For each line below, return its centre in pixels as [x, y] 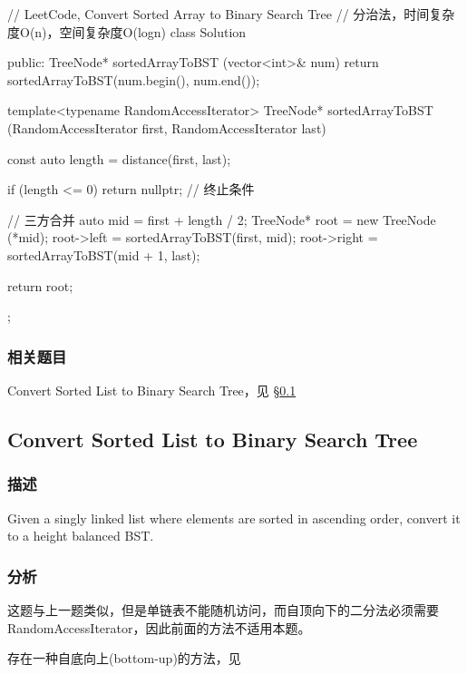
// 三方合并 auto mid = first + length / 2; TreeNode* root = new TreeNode [222, 219]
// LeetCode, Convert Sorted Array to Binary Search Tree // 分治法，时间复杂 [231, 14]
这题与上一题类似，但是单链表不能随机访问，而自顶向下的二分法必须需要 [223, 609]
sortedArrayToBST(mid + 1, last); [104, 254]
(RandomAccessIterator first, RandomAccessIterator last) [167, 127]
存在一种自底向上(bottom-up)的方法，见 [124, 658]
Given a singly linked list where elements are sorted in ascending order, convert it [234, 518]
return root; [40, 285]
